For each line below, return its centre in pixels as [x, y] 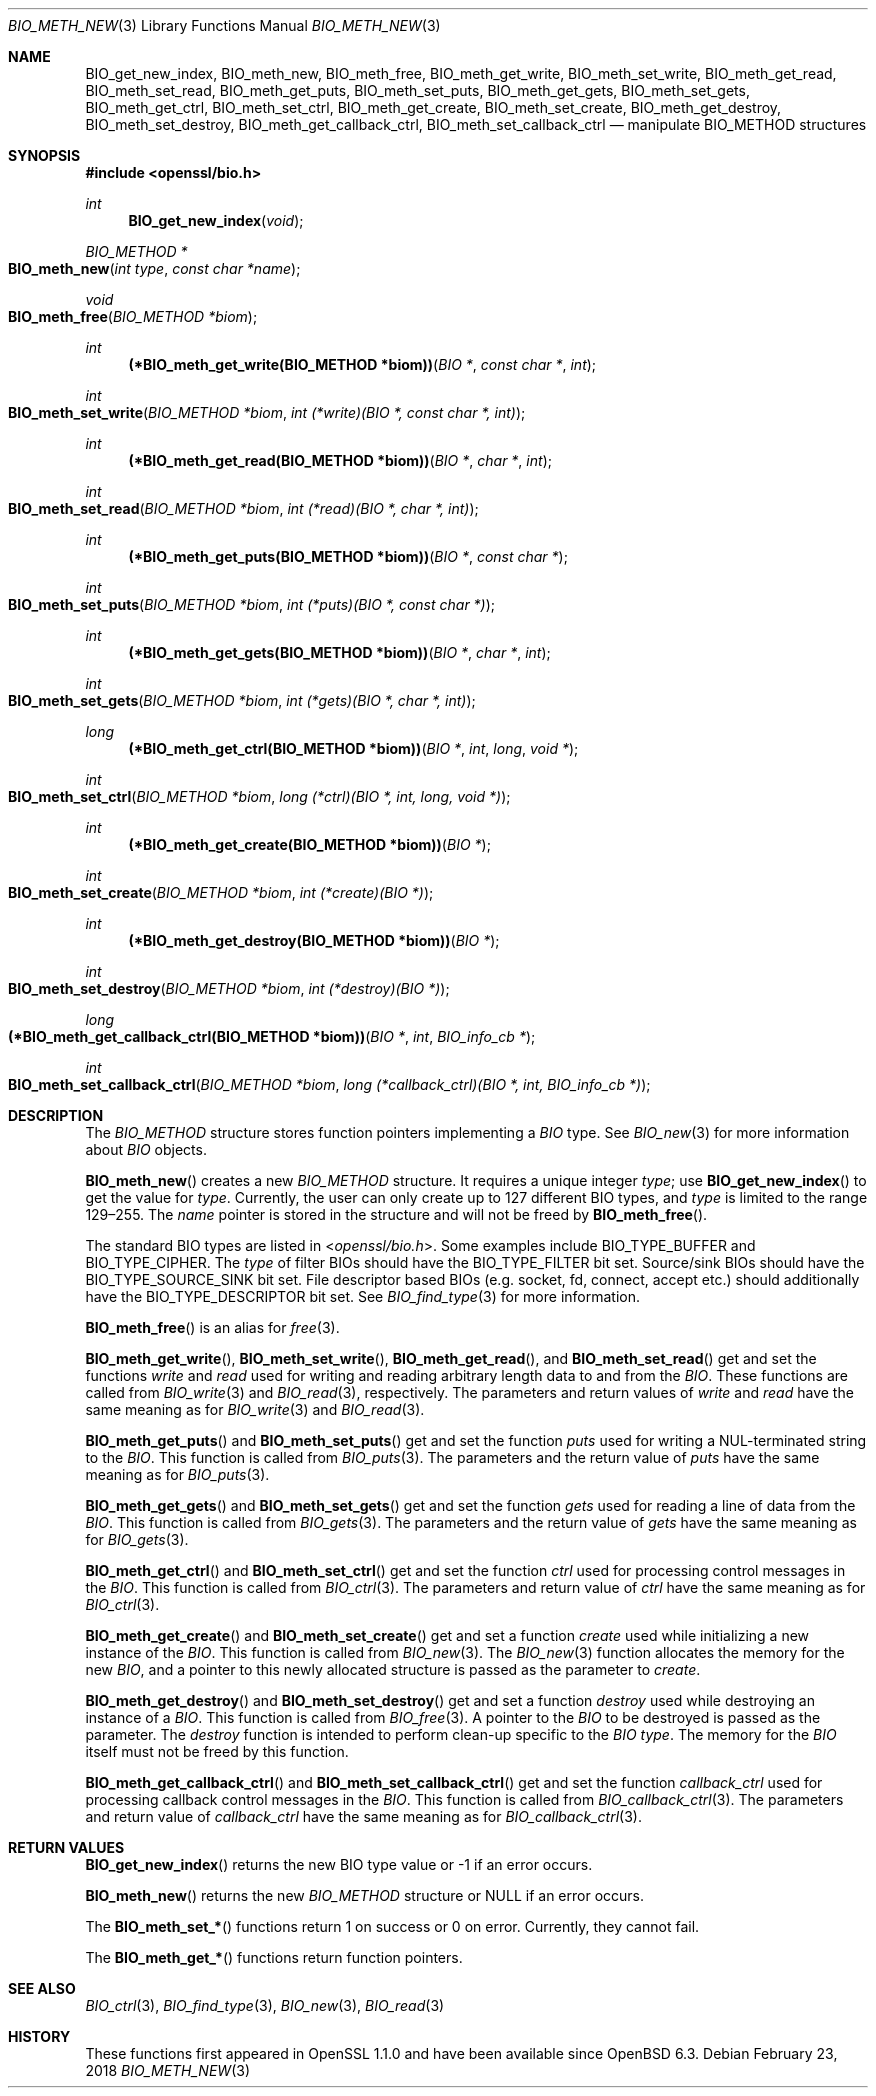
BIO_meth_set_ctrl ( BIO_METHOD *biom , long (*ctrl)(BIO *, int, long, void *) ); [259, 796]
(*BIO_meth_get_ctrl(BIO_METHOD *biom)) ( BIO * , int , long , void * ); [353, 748]
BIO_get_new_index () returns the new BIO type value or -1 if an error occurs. [339, 1864]
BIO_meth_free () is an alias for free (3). [212, 1327]
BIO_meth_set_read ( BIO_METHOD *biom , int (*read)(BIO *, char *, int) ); [243, 508]
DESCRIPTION [56, 1115]
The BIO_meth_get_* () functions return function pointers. [274, 1957]
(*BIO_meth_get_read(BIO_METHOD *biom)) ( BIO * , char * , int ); [340, 460]
